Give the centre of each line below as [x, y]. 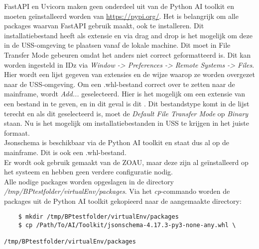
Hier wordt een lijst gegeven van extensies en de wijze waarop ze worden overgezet [129, 74]
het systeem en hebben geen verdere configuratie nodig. [88, 172]
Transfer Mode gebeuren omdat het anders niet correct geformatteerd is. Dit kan [128, 54]
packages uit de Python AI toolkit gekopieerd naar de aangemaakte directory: [123, 201]
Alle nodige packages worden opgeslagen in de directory [89, 181]
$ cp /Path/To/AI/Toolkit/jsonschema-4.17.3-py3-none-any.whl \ [127, 225]
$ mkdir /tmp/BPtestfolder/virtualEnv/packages [98, 217]
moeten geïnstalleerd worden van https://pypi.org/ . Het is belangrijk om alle [121, 16]
